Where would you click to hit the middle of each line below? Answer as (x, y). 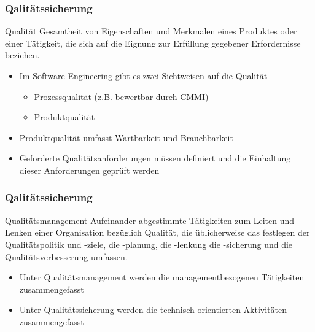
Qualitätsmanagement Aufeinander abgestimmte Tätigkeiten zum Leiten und (150, 220)
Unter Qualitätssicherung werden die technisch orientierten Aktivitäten (153, 310)
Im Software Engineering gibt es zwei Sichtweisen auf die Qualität (143, 75)
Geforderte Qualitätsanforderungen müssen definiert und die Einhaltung (155, 158)
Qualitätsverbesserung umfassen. (66, 256)
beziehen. (22, 55)
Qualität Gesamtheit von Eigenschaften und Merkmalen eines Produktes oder (151, 31)
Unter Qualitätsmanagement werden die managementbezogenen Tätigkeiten (162, 277)
